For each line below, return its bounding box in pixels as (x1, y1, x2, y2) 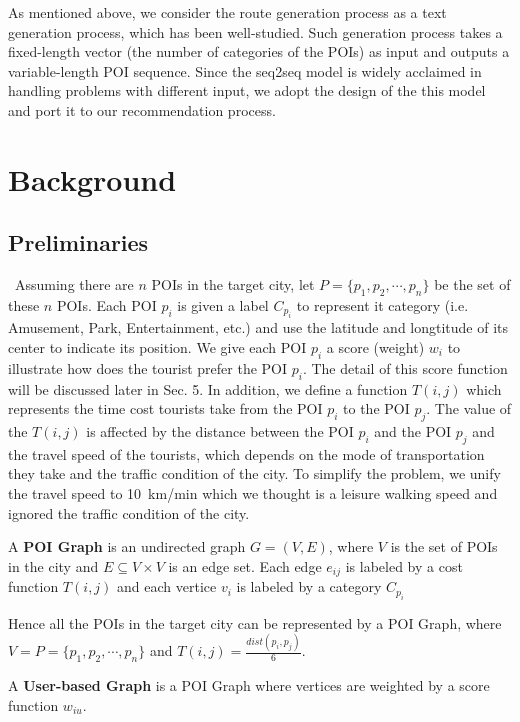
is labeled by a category (236, 576, 382, 597)
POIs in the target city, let (151, 274, 315, 295)
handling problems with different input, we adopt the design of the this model (8, 80, 486, 101)
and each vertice (117, 576, 217, 597)
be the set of (434, 274, 511, 295)
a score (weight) (326, 336, 425, 357)
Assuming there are (14, 274, 134, 295)
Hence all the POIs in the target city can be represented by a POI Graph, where (8, 612, 502, 633)
